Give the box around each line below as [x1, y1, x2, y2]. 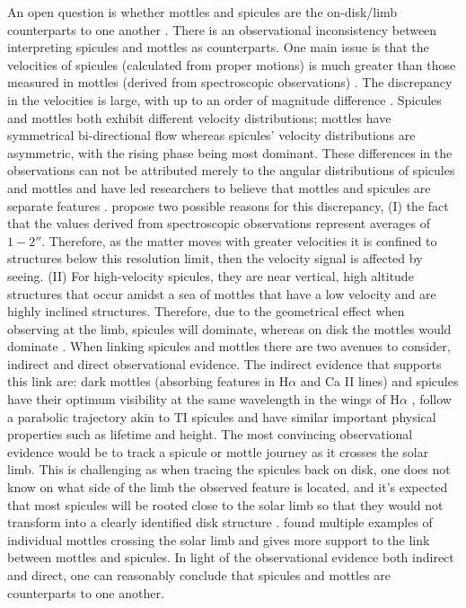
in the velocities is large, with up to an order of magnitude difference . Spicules [7, 90, 442, 109]
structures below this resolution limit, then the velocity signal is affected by [7, 249, 423, 268]
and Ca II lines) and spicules [300, 372, 459, 391]
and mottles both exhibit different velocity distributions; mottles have [7, 108, 391, 127]
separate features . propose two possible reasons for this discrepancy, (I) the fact [7, 196, 449, 215]
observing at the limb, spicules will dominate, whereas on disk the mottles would [7, 319, 452, 338]
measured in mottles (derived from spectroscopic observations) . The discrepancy [7, 73, 453, 92]
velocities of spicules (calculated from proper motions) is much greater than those [7, 55, 456, 74]
